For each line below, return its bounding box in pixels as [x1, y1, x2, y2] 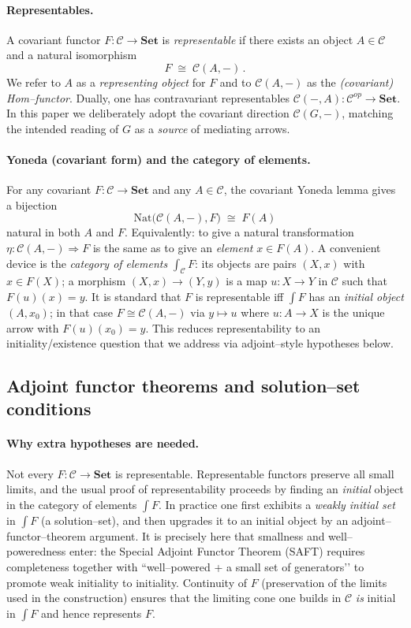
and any [152, 181, 192, 198]
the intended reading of [6, 120, 119, 136]
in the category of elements [6, 496, 137, 512]
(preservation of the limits [261, 574, 387, 590]
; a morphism [62, 273, 126, 289]
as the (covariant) [307, 73, 394, 90]
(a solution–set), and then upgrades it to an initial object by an [40, 511, 349, 528]
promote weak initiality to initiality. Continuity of [6, 574, 247, 590]
